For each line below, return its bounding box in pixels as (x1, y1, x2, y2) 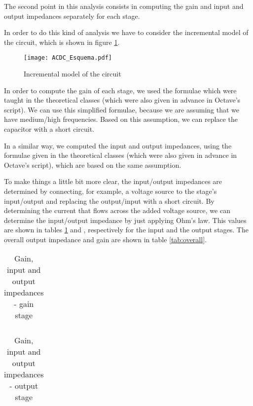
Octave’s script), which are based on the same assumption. (4, 159, 181, 170)
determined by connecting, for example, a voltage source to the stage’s (4, 185, 217, 196)
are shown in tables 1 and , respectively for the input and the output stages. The (4, 224, 249, 235)
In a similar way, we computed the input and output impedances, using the (4, 140, 232, 150)
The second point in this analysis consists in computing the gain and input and (4, 1, 244, 11)
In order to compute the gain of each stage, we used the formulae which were (4, 85, 237, 95)
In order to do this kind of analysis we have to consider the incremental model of (4, 27, 249, 37)
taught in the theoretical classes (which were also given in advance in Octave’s (4, 95, 241, 105)
